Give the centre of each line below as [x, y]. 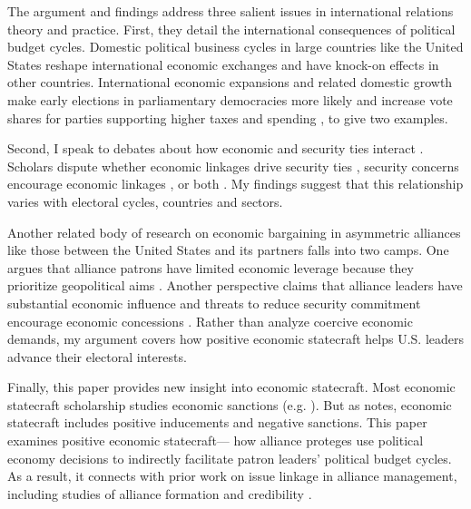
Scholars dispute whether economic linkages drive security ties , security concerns [233, 166]
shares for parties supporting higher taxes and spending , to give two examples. [228, 117]
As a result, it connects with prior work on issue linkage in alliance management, [232, 476]
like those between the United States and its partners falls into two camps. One [228, 250]
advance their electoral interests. [97, 356]
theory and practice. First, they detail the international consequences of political [231, 29]
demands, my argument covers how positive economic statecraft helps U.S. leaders [236, 339]
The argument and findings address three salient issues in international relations [231, 11]
